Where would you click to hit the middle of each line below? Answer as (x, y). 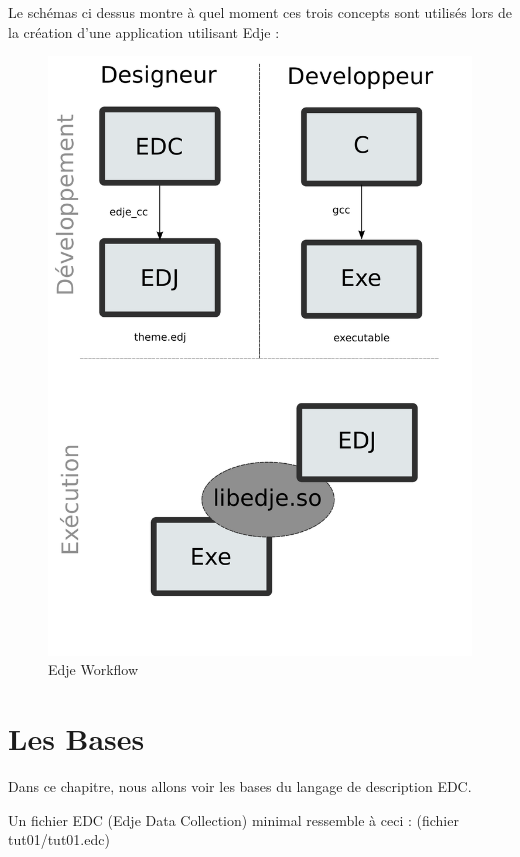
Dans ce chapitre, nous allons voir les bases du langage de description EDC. (240, 786)
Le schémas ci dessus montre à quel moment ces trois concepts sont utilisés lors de (260, 12)
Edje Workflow (93, 669)
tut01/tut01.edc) (59, 839)
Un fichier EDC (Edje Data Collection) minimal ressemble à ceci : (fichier (233, 819)
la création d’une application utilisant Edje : (144, 31)
